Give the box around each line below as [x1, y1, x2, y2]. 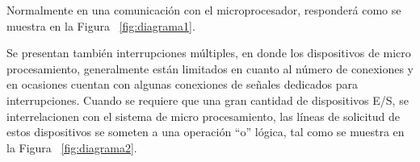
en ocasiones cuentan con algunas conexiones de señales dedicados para [6, 76, 358, 93]
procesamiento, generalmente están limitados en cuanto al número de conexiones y [6, 60, 414, 77]
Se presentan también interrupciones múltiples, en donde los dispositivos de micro [6, 44, 411, 61]
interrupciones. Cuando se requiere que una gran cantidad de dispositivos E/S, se [6, 91, 409, 108]
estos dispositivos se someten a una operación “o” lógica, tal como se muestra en [6, 123, 405, 140]
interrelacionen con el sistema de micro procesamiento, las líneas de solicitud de [6, 107, 401, 124]
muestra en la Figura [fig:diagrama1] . [6, 17, 195, 34]
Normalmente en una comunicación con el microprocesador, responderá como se [6, 2, 401, 18]
